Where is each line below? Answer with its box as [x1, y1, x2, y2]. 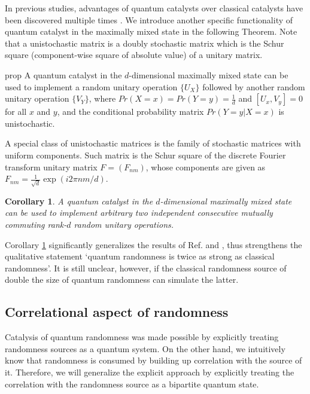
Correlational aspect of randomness [5, 303, 229, 321]
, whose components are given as [145, 160, 266, 173]
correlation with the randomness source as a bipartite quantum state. [5, 377, 259, 390]
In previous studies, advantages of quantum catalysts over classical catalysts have [5, 2, 303, 14]
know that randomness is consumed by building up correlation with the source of [5, 354, 302, 366]
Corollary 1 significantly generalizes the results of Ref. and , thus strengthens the [5, 238, 302, 251]
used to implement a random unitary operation [5, 80, 178, 93]
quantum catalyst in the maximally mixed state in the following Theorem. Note [5, 25, 297, 38]
